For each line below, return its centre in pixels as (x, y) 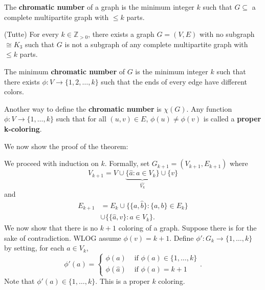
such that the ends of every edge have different (174, 81)
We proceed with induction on (51, 163)
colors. (14, 91)
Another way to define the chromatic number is (83, 108)
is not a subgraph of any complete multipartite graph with (156, 44)
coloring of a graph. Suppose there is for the (187, 228)
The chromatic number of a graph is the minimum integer (99, 7)
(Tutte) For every (31, 34)
